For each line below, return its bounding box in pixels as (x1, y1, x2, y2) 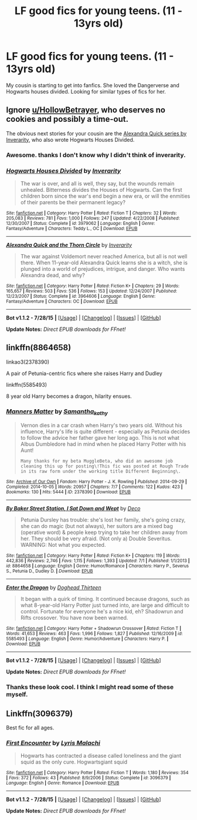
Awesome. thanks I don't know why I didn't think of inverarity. (6, 151, 186, 159)
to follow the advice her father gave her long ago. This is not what (20, 434, 180, 441)
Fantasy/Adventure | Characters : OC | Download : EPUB (6, 298, 118, 304)
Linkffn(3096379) (6, 708, 73, 719)
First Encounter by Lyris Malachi (6, 739, 101, 747)
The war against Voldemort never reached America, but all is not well (20, 253, 188, 260)
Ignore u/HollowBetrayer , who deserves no (6, 105, 166, 115)
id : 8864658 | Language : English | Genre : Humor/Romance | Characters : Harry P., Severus (6, 563, 189, 569)
